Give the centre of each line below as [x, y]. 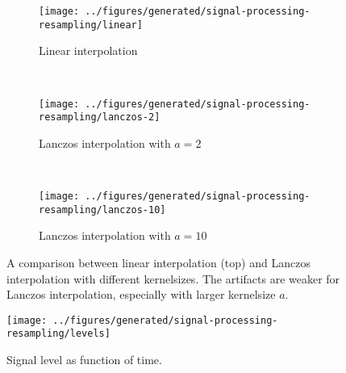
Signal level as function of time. [84, 359]
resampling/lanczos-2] [100, 117]
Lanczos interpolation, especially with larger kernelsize [141, 294]
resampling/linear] [91, 25]
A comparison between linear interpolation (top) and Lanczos [158, 262]
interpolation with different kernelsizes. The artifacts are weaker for [173, 278]
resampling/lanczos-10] [102, 210]
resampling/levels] [58, 334]
